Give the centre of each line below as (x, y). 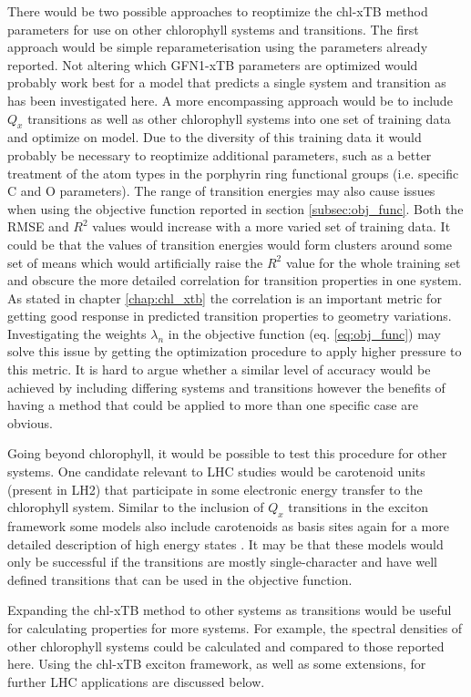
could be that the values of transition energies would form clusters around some (230, 244)
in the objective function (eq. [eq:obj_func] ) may (304, 333)
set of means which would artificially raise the (135, 262)
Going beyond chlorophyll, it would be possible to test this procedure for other (227, 453)
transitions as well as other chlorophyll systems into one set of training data (239, 118)
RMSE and (38, 226)
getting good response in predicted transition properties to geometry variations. (230, 316)
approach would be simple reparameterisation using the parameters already (218, 47)
